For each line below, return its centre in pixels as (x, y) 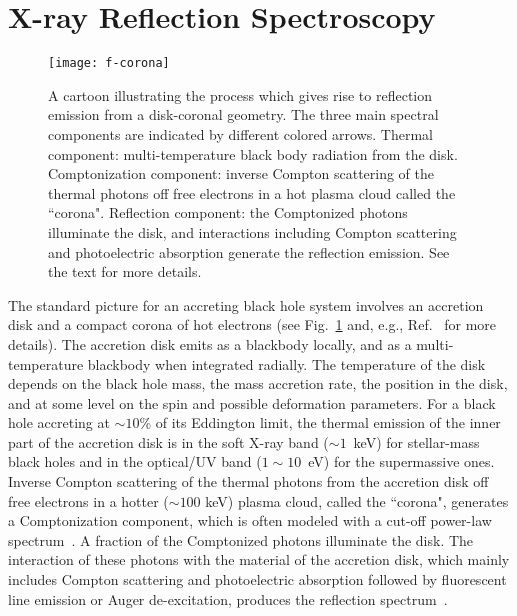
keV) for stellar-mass (416, 441)
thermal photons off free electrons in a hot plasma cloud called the (252, 192)
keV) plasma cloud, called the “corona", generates (357, 500)
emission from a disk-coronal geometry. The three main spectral (243, 114)
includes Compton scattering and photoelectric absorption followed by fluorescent (257, 579)
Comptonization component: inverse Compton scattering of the (241, 173)
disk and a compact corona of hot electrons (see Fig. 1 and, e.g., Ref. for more (252, 324)
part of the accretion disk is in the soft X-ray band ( (168, 441)
